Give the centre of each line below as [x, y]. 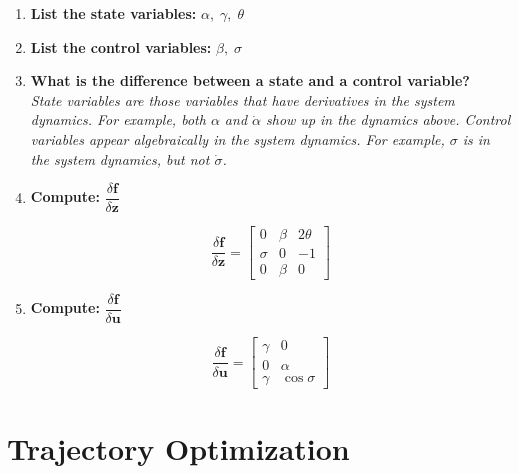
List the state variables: [113, 13]
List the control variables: [121, 46]
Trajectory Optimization [178, 447]
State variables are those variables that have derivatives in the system [242, 99]
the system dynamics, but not [120, 158]
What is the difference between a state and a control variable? [250, 80]
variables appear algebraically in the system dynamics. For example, [237, 138]
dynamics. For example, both [118, 119]
